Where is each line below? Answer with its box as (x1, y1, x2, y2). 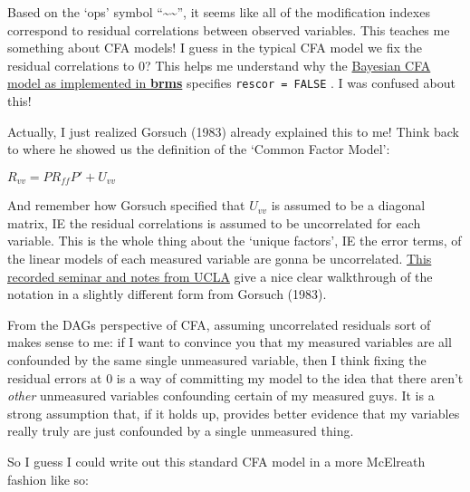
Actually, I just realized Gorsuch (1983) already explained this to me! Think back (7, 121, 460, 140)
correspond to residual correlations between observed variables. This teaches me (7, 20, 450, 39)
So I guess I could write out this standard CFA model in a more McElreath (7, 451, 426, 470)
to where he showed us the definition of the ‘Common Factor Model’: (7, 140, 390, 159)
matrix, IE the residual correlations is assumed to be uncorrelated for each (7, 213, 421, 232)
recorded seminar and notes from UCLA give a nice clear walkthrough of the (7, 266, 433, 285)
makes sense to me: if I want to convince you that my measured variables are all (7, 333, 452, 352)
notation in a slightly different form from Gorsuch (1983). (7, 285, 327, 304)
